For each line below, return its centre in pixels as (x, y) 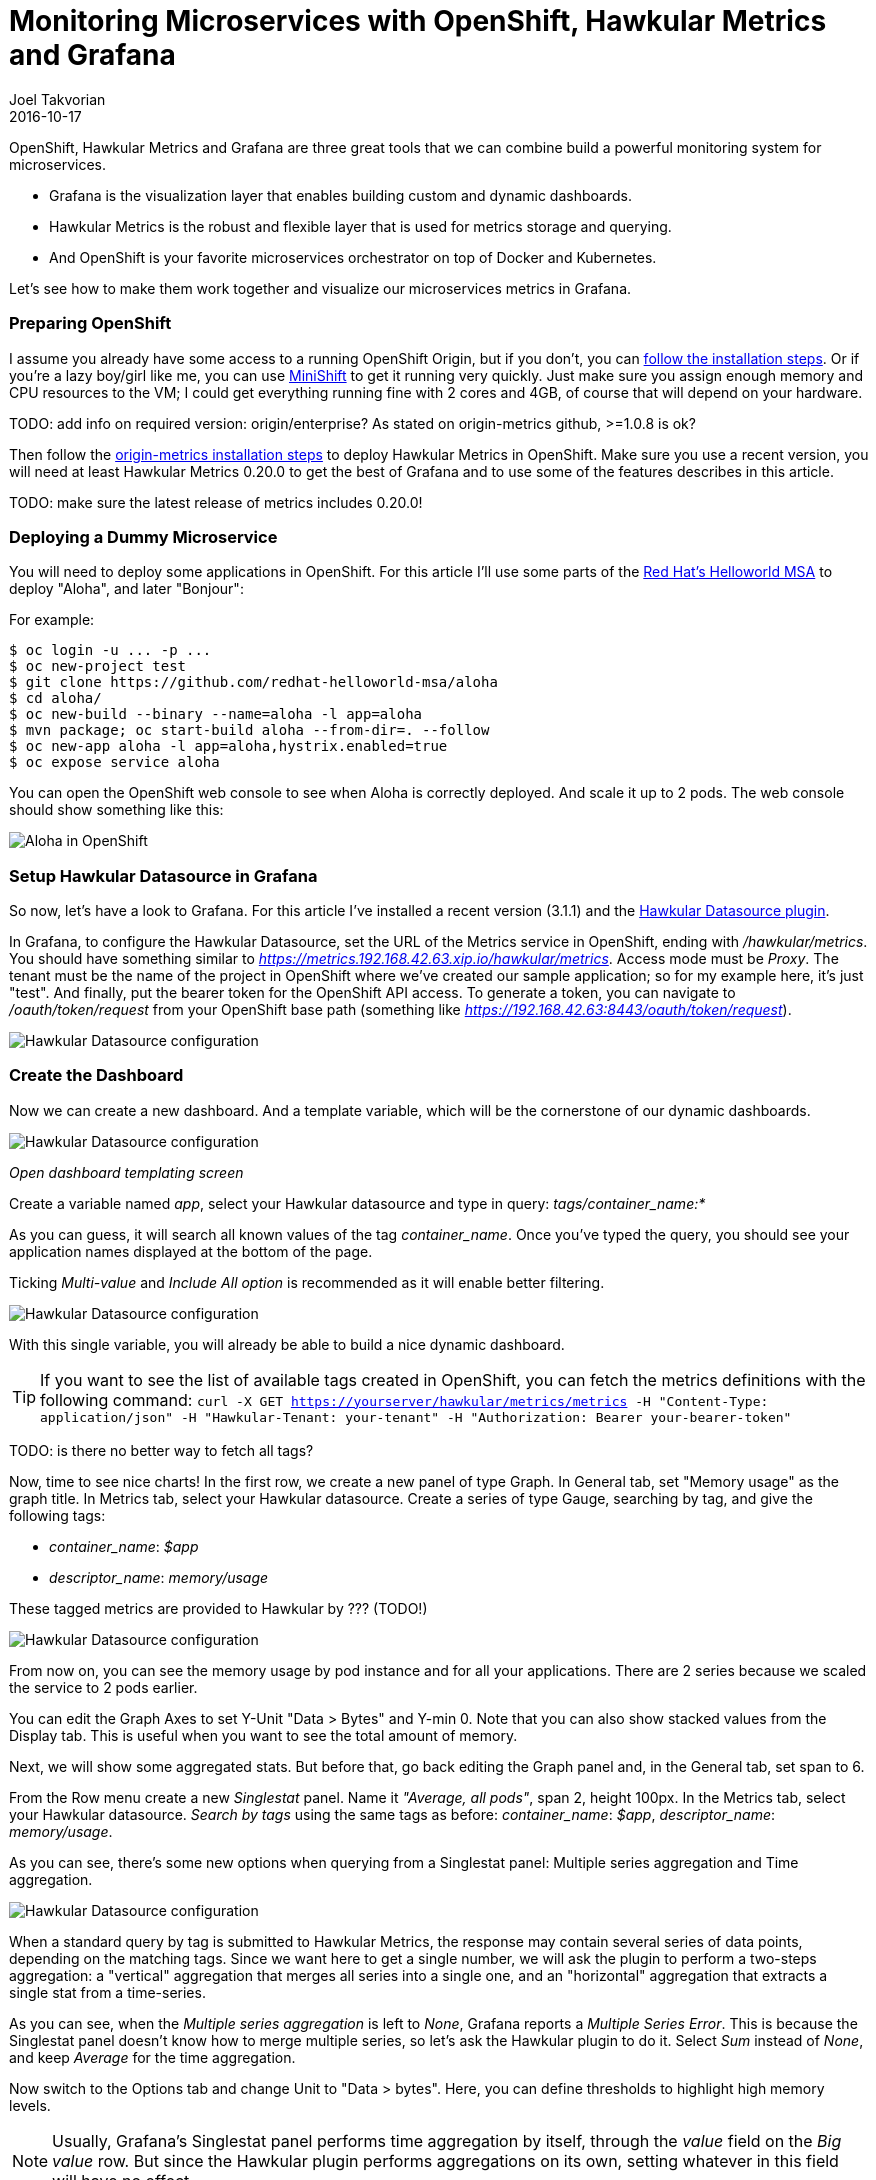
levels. (30, 2105)
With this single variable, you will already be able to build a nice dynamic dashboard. (287, 1344)
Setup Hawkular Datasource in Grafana (163, 875)
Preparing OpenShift (90, 323)
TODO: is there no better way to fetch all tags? (161, 1450)
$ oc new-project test (98, 666)
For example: (52, 620)
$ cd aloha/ (55, 698)
